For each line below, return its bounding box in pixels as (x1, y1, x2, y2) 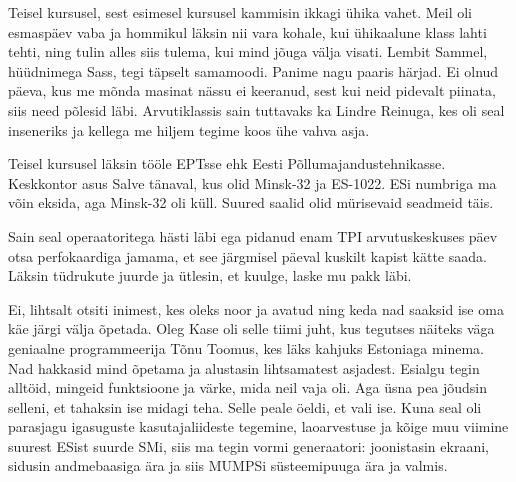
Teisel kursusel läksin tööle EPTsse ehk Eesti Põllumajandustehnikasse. (8, 153, 446, 174)
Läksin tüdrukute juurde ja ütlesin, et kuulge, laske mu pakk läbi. (8, 265, 412, 286)
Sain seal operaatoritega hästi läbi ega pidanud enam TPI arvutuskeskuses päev (8, 225, 498, 246)
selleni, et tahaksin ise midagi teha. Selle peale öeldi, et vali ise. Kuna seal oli (8, 396, 482, 417)
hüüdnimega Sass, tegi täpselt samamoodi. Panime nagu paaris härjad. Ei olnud (8, 60, 499, 81)
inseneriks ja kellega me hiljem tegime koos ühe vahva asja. (8, 119, 370, 140)
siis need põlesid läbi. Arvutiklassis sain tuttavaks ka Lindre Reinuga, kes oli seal (8, 99, 505, 120)
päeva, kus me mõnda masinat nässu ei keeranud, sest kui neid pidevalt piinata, (8, 80, 496, 101)
